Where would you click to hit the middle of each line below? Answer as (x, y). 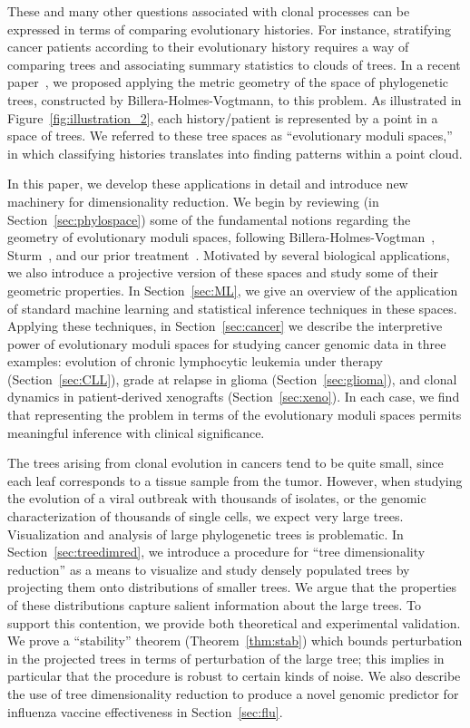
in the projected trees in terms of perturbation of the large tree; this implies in (226, 658)
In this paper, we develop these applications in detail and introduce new (208, 184)
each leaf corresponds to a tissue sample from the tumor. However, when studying (235, 480)
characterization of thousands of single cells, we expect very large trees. (206, 516)
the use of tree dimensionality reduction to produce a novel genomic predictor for (233, 693)
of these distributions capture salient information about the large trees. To (214, 605)
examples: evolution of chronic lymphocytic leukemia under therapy (195, 361)
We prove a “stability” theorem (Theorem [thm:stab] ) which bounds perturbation (235, 641)
